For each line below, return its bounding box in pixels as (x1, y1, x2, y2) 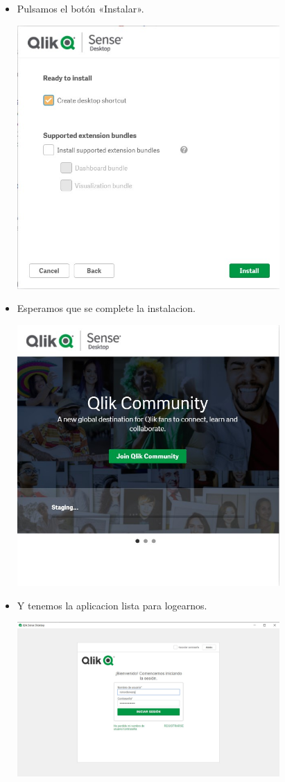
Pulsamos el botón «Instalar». (17, 1, 144, 15)
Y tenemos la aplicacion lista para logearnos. (17, 598, 207, 612)
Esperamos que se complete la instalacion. (17, 301, 196, 315)
